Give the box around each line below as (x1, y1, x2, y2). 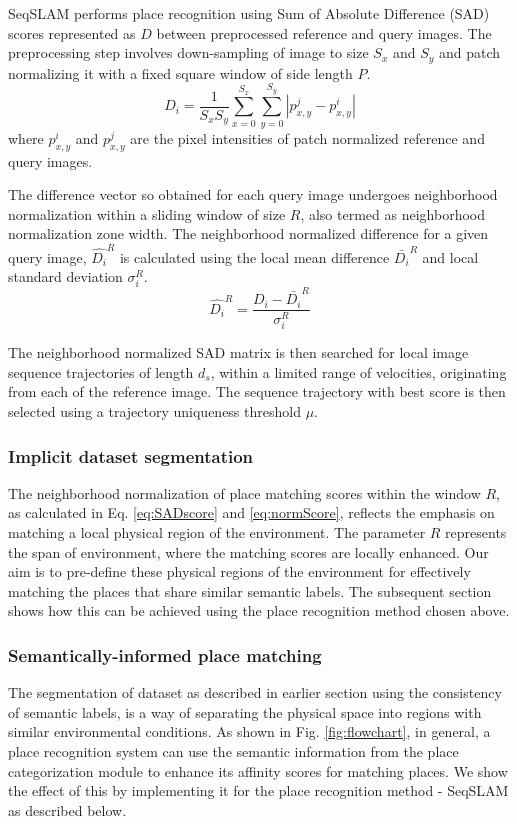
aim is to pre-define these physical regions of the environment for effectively (8, 561, 471, 582)
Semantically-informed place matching (8, 642, 322, 667)
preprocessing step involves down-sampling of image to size (8, 42, 369, 63)
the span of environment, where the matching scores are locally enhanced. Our (8, 541, 489, 562)
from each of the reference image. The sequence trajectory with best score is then (8, 381, 506, 402)
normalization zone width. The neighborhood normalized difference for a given (8, 223, 489, 244)
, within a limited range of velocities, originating (210, 361, 507, 382)
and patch (439, 42, 501, 63)
